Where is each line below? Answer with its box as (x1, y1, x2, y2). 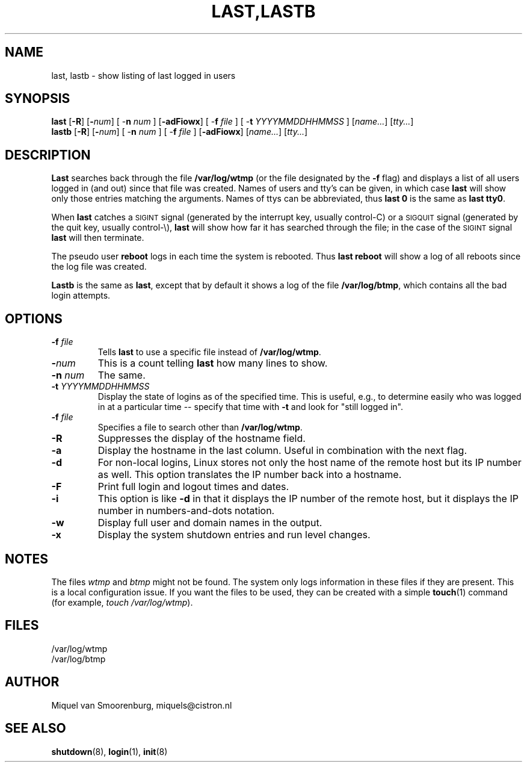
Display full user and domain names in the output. (97, 517, 322, 529)
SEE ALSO (5, 721, 66, 736)
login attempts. (51, 290, 111, 301)
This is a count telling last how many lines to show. (97, 357, 328, 370)
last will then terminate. (51, 232, 144, 243)
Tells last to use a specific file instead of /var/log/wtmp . (97, 347, 321, 358)
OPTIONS (5, 311, 63, 326)
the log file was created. (51, 261, 147, 272)
